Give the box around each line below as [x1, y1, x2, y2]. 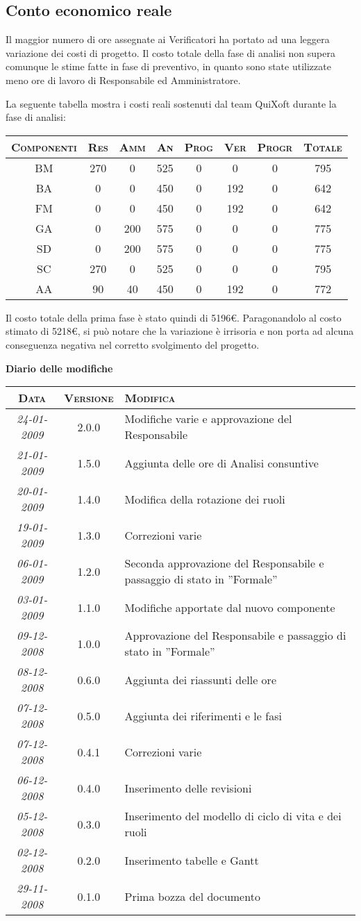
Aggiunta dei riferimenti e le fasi [124, 707, 282, 724]
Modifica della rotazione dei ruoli [124, 490, 285, 507]
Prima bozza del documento [124, 888, 260, 904]
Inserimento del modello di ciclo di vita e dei [124, 808, 342, 824]
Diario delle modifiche [6, 360, 113, 375]
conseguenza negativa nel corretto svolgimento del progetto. [6, 337, 260, 351]
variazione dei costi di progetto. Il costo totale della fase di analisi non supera [6, 45, 335, 60]
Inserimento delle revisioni [124, 779, 252, 796]
